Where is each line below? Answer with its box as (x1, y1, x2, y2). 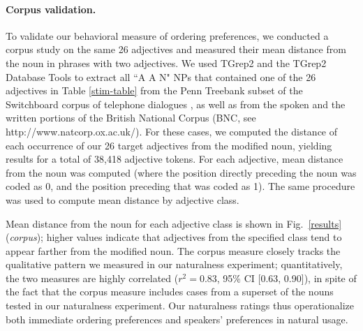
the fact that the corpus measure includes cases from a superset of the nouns (6, 284, 334, 299)
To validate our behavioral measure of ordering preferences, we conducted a (6, 28, 329, 43)
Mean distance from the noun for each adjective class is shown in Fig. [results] (6, 216, 342, 230)
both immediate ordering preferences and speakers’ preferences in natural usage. (6, 311, 348, 326)
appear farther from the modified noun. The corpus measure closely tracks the (6, 243, 341, 258)
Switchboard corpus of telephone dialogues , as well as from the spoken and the (6, 96, 346, 111)
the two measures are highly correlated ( (6, 270, 179, 285)
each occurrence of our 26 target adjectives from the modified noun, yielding (6, 138, 332, 152)
